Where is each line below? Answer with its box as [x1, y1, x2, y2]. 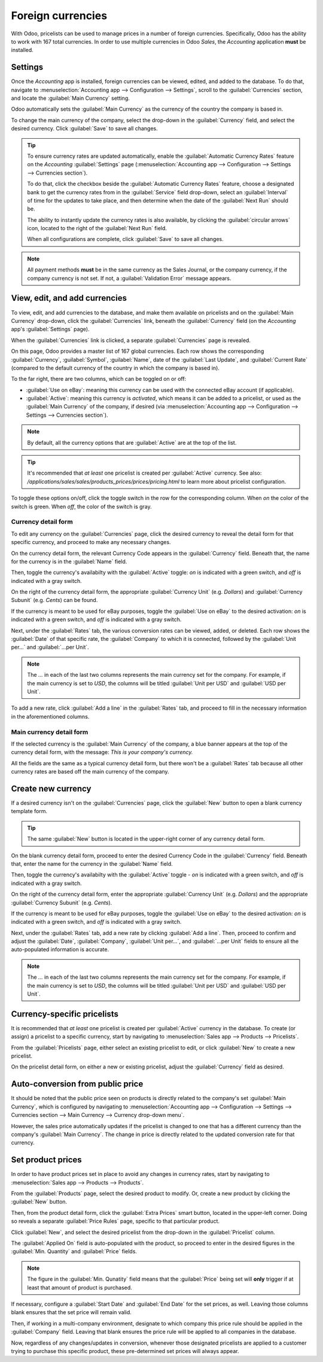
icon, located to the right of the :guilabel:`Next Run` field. [27, 225, 167, 232]
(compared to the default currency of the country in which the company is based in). [11, 364, 220, 371]
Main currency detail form [11, 728, 89, 736]
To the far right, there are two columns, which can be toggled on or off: [11, 375, 187, 383]
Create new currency [11, 783, 92, 793]
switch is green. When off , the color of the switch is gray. [11, 503, 152, 510]
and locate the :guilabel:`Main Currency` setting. [11, 94, 130, 102]
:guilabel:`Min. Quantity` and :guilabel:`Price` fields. [11, 1248, 138, 1255]
